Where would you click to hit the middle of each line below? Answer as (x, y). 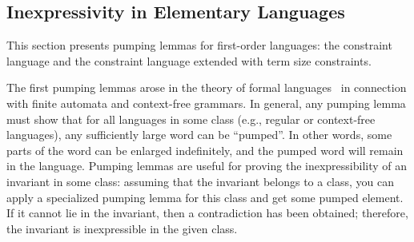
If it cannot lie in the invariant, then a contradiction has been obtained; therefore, (207, 213)
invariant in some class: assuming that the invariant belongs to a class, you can (201, 181)
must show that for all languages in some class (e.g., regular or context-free (191, 119)
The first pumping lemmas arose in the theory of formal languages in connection (207, 87)
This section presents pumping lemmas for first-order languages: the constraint (199, 45)
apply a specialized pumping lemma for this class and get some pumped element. (205, 197)
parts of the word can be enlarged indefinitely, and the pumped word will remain (205, 150)
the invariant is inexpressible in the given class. (122, 228)
